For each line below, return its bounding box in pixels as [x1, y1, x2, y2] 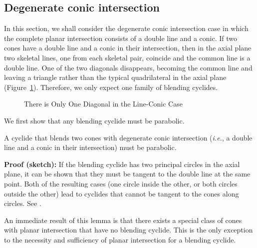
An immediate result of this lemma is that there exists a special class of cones [4, 214, 242, 225]
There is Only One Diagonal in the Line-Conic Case [24, 98, 183, 109]
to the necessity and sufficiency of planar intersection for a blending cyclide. [4, 234, 236, 244]
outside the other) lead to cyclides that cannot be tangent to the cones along [4, 188, 239, 198]
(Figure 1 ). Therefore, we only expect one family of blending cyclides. [4, 81, 218, 92]
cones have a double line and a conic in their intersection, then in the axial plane [4, 42, 252, 53]
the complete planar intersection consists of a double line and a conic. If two [4, 32, 238, 43]
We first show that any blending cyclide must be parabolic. [4, 115, 185, 125]
